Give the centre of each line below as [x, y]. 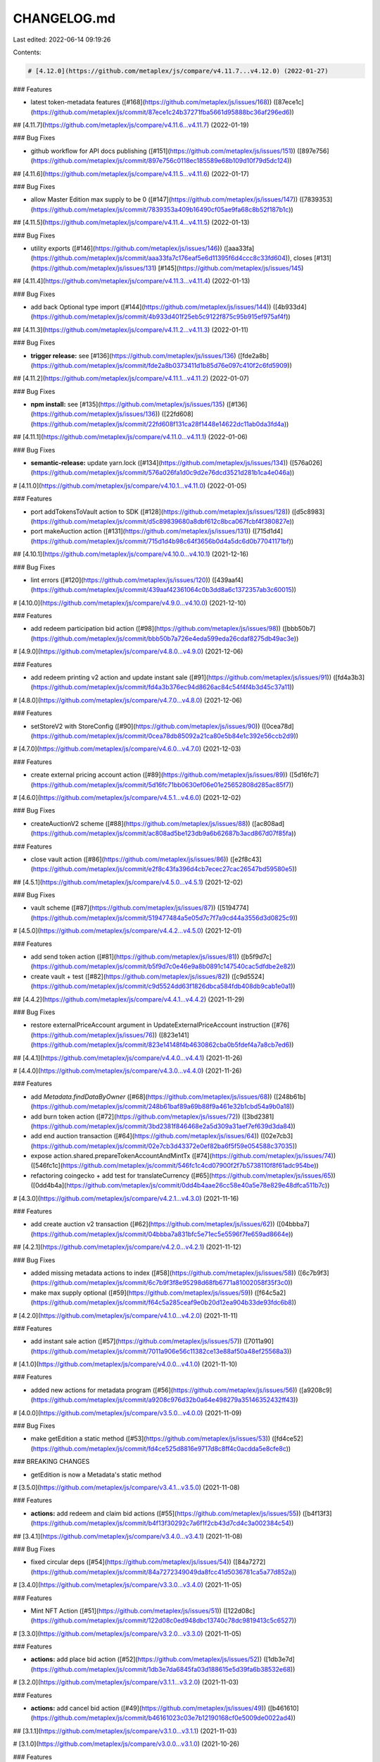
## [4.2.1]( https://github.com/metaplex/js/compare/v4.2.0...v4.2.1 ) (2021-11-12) [127, 1247]
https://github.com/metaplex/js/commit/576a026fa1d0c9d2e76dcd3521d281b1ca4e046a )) [164, 473]
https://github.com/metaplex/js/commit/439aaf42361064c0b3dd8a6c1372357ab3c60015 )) [165, 590]
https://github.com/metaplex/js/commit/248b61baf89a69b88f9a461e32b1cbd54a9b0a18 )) [164, 1107]
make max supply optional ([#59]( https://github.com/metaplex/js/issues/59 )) [142, 1293]
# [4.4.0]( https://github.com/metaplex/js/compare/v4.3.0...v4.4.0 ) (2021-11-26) [127, 1071]
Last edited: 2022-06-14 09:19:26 [62, 39]
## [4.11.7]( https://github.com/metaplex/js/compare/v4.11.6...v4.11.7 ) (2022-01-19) [131, 125]
